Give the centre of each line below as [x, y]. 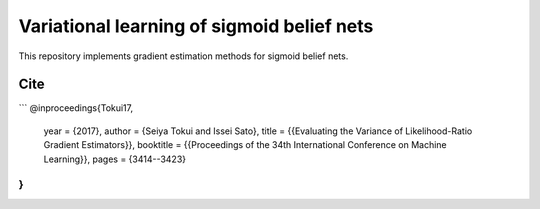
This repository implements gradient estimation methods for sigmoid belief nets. [183, 56]
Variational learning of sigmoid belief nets [196, 26]
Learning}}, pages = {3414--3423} [115, 159]
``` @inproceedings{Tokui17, [76, 108]
